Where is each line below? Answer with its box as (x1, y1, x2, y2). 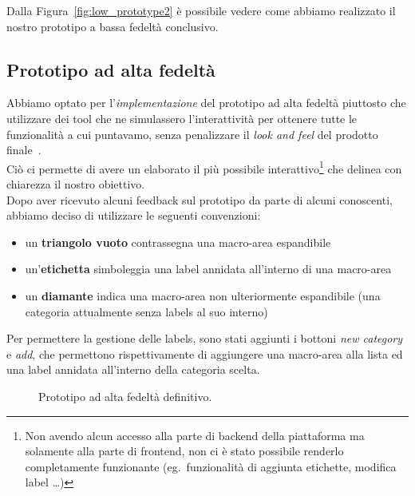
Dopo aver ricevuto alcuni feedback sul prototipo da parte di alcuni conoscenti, (6, 191, 393, 208)
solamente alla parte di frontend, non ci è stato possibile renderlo (25, 442, 344, 459)
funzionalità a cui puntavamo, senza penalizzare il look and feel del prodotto (6, 125, 378, 142)
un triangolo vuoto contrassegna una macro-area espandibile (25, 233, 331, 250)
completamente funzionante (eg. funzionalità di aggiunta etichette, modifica (25, 458, 397, 474)
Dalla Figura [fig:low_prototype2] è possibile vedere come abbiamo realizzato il (6, 2, 396, 18)
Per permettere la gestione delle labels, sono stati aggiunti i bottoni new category (6, 330, 403, 347)
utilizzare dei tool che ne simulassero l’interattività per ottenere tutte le (6, 109, 358, 126)
